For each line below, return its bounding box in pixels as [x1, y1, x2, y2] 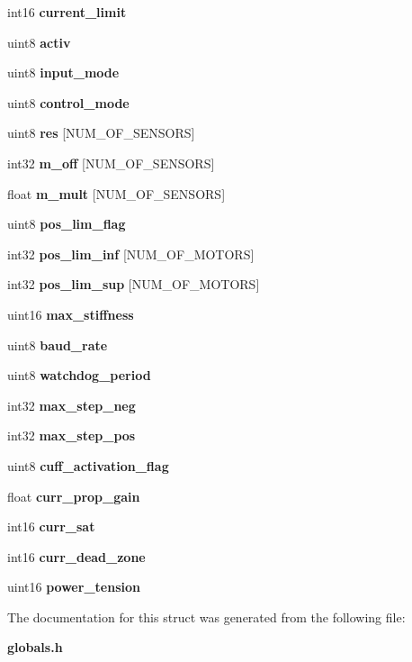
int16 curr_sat [7, 517, 95, 536]
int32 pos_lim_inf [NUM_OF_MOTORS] [7, 244, 255, 263]
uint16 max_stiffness [7, 304, 134, 323]
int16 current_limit [7, 3, 127, 21]
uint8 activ [7, 32, 71, 51]
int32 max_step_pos [7, 426, 136, 445]
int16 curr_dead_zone [7, 547, 146, 566]
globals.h [7, 638, 63, 657]
